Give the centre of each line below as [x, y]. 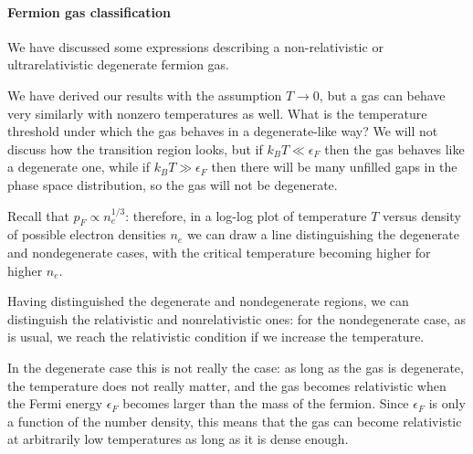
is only [447, 403]
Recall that [38, 215]
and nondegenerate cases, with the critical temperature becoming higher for [219, 252]
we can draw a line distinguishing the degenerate [323, 234]
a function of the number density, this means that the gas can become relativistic [235, 421]
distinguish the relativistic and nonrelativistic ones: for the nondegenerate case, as [236, 318]
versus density [421, 215]
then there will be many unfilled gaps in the [334, 167]
